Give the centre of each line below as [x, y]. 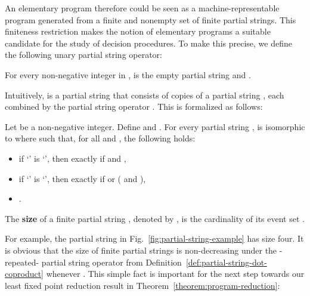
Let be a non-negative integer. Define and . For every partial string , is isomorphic [155, 126]
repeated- [22, 262]
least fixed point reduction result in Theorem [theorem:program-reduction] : [142, 285]
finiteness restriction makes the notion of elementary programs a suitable [138, 31]
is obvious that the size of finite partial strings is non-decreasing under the [141, 250]
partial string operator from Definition [111, 262]
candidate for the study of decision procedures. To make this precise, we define [148, 43]
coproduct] [24, 274]
